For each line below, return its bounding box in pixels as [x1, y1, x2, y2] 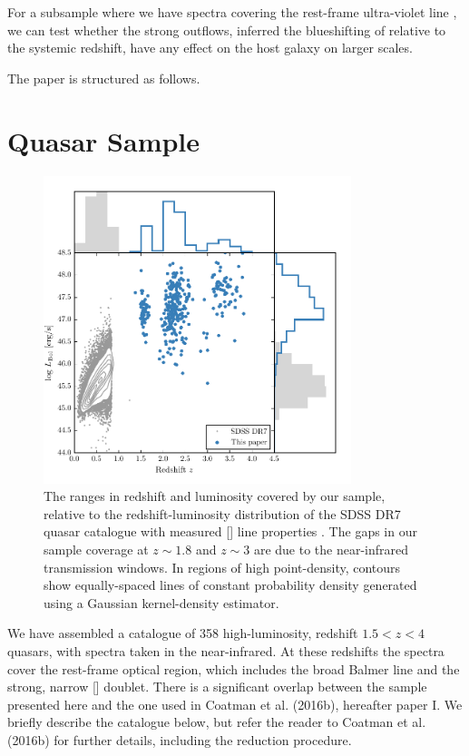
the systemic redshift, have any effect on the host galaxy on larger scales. [7, 38, 413, 57]
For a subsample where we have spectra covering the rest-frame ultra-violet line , [7, 3, 457, 21]
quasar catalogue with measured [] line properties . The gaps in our [44, 522, 417, 541]
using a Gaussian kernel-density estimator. [44, 593, 279, 612]
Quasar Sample [7, 122, 200, 159]
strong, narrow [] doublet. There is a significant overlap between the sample [7, 677, 427, 696]
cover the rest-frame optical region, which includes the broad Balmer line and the [7, 659, 460, 678]
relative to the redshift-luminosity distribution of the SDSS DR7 [44, 504, 401, 523]
